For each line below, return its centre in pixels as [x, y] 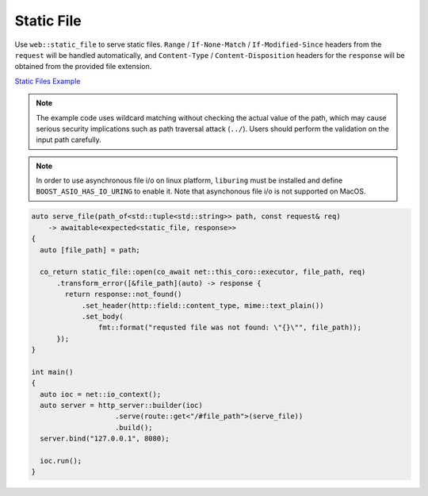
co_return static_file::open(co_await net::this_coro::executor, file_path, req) [203, 272]
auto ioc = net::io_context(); [101, 394]
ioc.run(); [61, 461]
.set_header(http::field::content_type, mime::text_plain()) [203, 305]
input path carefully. [69, 140]
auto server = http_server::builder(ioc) [122, 406]
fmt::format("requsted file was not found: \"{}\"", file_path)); [230, 328]
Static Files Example [48, 81]
